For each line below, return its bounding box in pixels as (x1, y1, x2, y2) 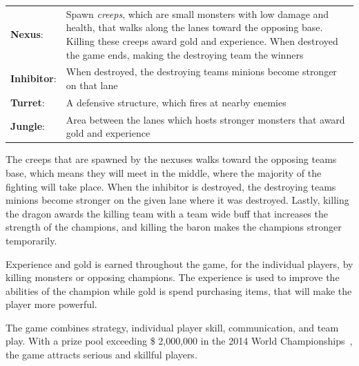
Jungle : (10, 119, 46, 133)
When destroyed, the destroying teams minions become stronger (66, 64, 337, 79)
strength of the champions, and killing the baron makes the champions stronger (6, 220, 342, 234)
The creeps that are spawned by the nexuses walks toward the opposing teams (6, 152, 337, 166)
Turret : (10, 95, 45, 109)
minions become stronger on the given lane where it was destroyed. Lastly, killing (6, 193, 349, 207)
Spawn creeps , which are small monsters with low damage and (66, 6, 329, 21)
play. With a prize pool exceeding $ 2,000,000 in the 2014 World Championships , (6, 334, 353, 348)
